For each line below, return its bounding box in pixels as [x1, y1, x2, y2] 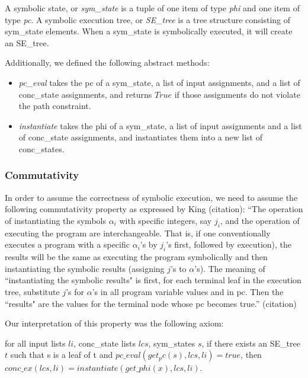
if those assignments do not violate [174, 88, 300, 100]
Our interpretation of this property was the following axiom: [5, 317, 224, 329]
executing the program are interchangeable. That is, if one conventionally [5, 226, 271, 239]
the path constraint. [18, 100, 91, 112]
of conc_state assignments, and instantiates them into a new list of [18, 131, 262, 143]
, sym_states [148, 337, 195, 349]
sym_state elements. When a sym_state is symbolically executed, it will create [5, 25, 293, 37]
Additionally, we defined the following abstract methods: [5, 56, 210, 69]
